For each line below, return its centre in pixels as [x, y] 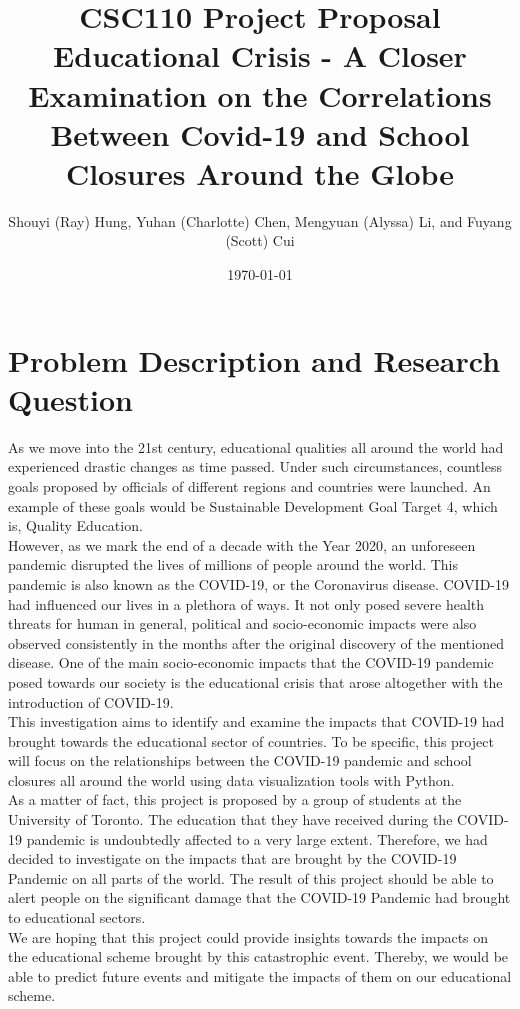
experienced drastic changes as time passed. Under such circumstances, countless [255, 466]
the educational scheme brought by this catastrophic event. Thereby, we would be [258, 956]
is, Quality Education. [75, 525]
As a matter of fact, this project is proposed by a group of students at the [235, 799]
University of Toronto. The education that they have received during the [230, 819]
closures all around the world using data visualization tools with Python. [231, 779]
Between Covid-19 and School [260, 133]
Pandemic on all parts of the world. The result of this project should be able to [251, 877]
